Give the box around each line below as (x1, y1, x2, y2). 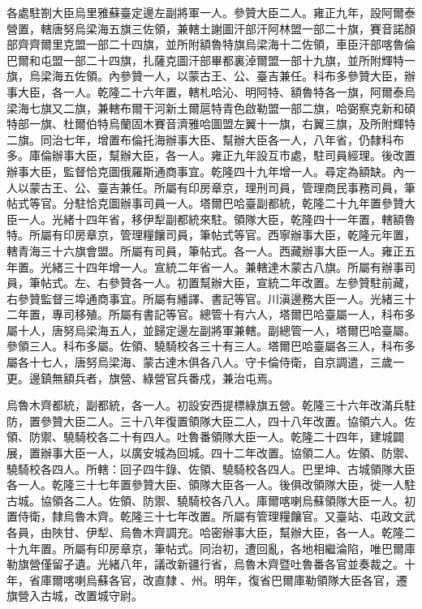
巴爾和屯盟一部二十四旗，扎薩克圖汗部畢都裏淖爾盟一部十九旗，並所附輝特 (6, 51, 404, 68)
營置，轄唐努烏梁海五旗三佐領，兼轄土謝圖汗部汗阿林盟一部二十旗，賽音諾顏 (6, 19, 416, 36)
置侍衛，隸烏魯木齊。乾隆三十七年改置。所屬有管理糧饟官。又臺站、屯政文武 (6, 508, 416, 525)
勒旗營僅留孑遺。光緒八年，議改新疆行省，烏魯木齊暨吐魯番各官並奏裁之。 (6, 555, 404, 573)
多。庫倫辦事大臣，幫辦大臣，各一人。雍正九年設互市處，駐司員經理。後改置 (6, 147, 416, 164)
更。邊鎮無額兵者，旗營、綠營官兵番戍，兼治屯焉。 (6, 369, 279, 386)
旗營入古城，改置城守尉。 (6, 587, 143, 604)
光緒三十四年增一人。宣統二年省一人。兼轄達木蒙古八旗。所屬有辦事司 (40, 258, 416, 275)
